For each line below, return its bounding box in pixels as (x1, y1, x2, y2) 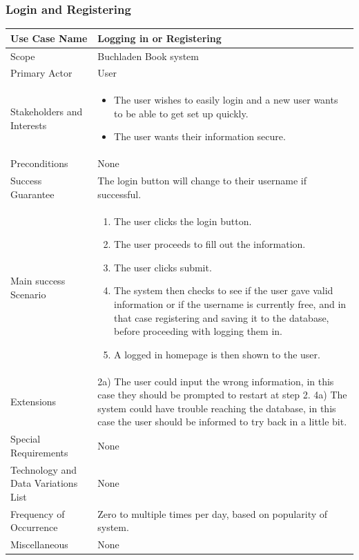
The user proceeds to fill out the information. (114, 237, 306, 251)
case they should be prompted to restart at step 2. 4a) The (97, 387, 347, 402)
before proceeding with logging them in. (114, 324, 282, 338)
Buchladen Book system (97, 48, 199, 63)
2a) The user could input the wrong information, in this (97, 374, 334, 388)
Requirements (10, 445, 68, 459)
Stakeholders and (10, 104, 83, 119)
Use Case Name (10, 30, 88, 45)
